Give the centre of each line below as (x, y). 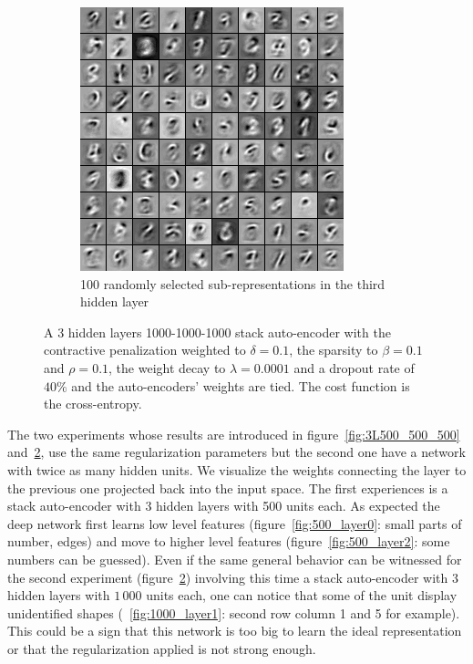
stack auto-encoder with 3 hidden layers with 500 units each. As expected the (224, 506)
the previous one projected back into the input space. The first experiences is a (228, 488)
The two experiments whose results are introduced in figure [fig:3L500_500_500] (234, 434)
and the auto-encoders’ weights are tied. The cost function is (241, 385)
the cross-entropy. (93, 404)
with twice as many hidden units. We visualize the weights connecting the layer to (237, 469)
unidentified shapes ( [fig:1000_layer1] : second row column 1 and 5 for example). (234, 612)
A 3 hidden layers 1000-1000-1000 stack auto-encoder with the (217, 332)
